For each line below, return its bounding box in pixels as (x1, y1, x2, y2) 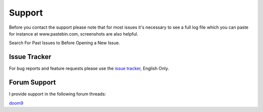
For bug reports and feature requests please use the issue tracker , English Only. (9, 66, 169, 72)
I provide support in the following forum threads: (9, 91, 106, 97)
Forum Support (9, 78, 56, 87)
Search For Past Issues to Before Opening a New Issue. (9, 40, 120, 46)
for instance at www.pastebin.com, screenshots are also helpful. (9, 31, 138, 37)
